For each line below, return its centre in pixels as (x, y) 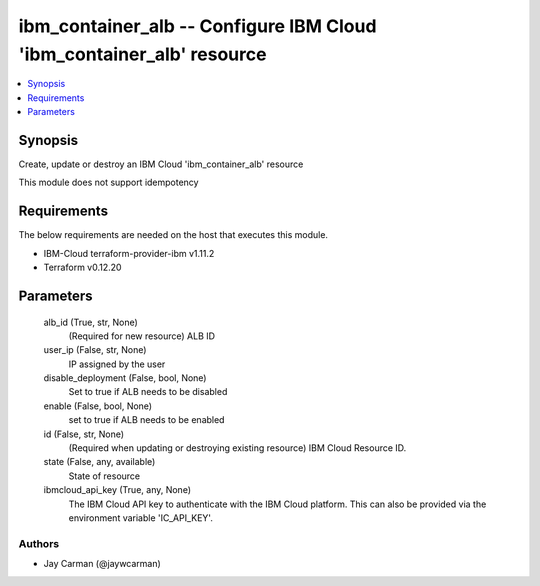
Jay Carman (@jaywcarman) (102, 564)
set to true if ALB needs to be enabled (146, 420)
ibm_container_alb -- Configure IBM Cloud (197, 26)
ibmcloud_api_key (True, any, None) (117, 490)
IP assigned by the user (117, 364)
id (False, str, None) (84, 434)
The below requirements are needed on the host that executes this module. (173, 235)
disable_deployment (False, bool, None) (125, 378)
